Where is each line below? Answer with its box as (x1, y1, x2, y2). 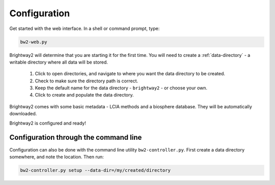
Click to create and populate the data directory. (35, 92, 134, 98)
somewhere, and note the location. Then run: (9, 153, 104, 160)
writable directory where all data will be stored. (9, 59, 108, 65)
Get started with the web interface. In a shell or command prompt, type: (9, 25, 160, 32)
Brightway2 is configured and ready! (9, 120, 86, 126)
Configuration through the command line (9, 133, 142, 142)
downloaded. (9, 111, 37, 117)
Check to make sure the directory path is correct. (35, 78, 139, 84)
